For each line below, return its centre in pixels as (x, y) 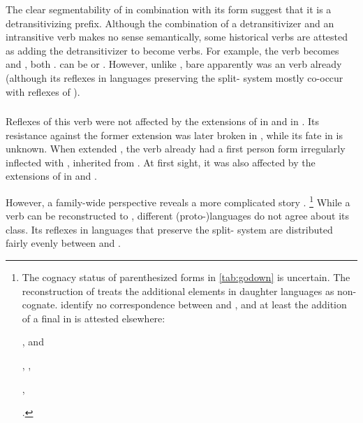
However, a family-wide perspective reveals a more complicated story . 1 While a (178, 201)
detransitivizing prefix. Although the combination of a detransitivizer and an (170, 23)
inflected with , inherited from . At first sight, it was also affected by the (161, 162)
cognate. (40, 304)
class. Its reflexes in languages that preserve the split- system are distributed (169, 229)
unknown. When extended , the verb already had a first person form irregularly (176, 149)
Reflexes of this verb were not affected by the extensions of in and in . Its (162, 121)
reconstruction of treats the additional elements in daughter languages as (178, 291)
